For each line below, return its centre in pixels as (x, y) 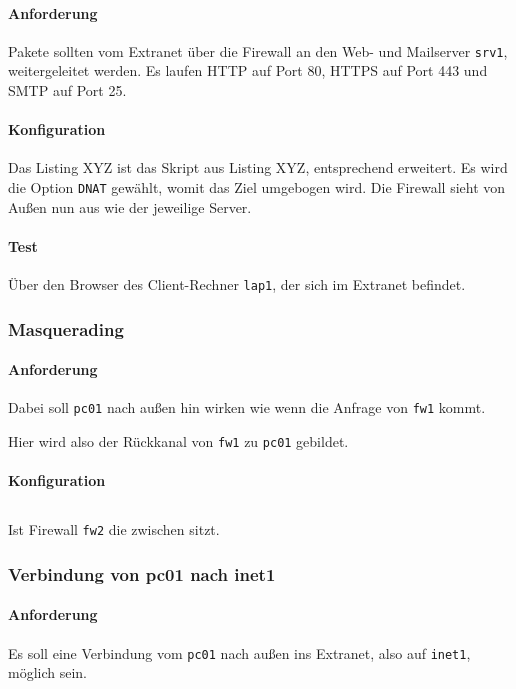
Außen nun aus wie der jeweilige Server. (130, 206)
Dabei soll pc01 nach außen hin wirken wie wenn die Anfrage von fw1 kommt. (247, 407)
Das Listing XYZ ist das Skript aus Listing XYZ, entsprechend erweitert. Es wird (258, 167)
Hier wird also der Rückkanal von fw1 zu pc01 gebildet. (178, 441)
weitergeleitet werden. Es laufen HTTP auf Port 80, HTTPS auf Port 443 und (248, 70)
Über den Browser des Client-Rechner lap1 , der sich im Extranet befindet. (237, 284)
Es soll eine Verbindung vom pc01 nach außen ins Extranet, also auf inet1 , (239, 652)
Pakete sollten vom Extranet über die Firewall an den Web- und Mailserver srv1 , (258, 50)
